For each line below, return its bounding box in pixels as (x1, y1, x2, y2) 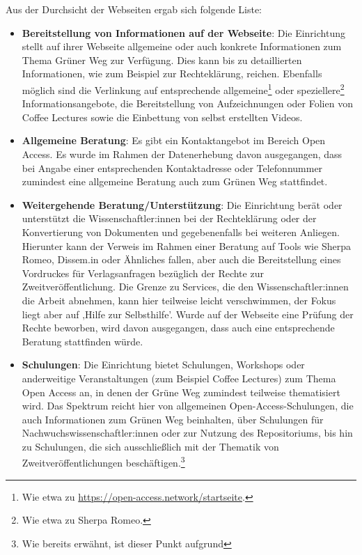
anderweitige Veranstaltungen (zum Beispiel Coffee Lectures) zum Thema (22, 370, 336, 385)
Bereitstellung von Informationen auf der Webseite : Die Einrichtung (22, 25, 345, 40)
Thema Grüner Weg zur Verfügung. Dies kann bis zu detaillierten (22, 52, 302, 67)
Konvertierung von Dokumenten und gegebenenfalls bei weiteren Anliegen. (22, 224, 340, 239)
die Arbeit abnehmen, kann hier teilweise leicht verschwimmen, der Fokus (22, 292, 336, 307)
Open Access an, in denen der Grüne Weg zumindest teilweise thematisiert (22, 384, 340, 399)
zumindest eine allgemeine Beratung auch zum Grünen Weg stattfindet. (22, 174, 328, 189)
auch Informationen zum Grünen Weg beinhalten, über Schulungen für (22, 412, 324, 426)
